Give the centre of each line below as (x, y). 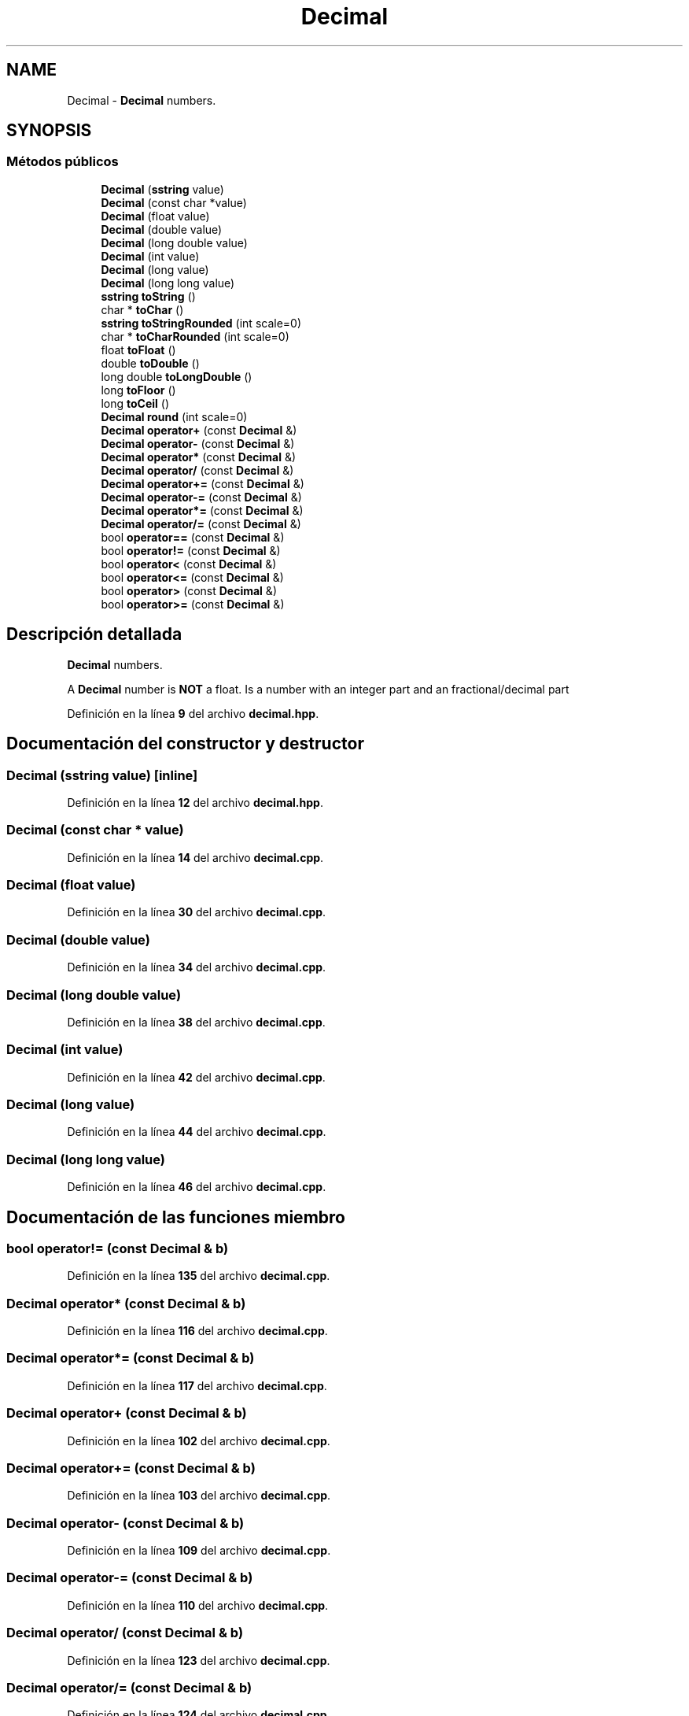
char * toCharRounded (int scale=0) (195, 336)
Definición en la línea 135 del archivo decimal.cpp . (199, 1276)
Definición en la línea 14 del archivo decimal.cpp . (195, 857)
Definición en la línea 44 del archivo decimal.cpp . (197, 1132)
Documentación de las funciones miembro (176, 1217)
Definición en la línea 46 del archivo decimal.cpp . (197, 1187)
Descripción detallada (94, 634)
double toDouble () (150, 363)
